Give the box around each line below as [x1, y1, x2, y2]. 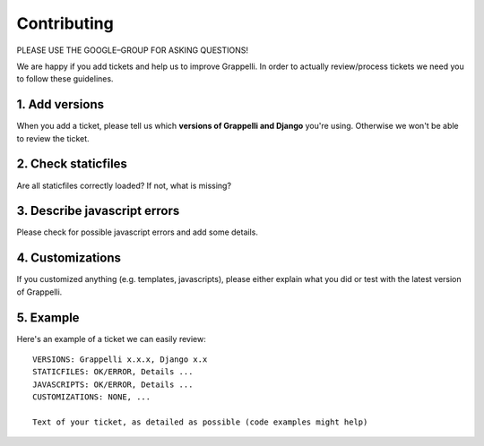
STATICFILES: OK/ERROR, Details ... [32, 367, 194, 377]
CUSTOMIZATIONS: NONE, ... [32, 392, 151, 402]
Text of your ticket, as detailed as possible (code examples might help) [32, 416, 368, 427]
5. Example [16, 310, 80, 325]
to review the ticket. [16, 133, 90, 143]
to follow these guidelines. [16, 73, 114, 84]
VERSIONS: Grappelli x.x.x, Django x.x [32, 355, 208, 365]
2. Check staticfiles [16, 157, 127, 172]
